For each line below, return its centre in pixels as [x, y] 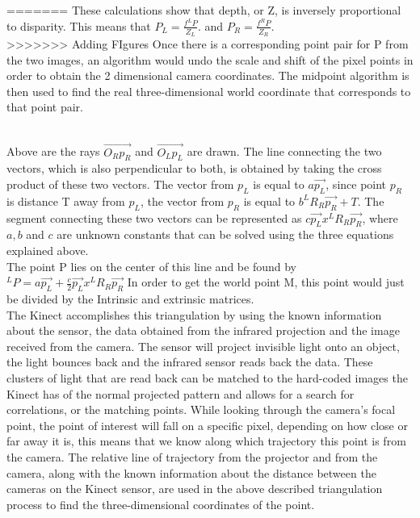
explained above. [48, 251]
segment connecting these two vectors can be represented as [154, 217]
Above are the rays [53, 151]
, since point [356, 184]
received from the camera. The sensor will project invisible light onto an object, [203, 346]
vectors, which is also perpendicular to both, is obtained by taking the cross [194, 168]
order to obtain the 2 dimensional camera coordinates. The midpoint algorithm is [208, 75]
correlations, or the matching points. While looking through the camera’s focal [201, 409]
